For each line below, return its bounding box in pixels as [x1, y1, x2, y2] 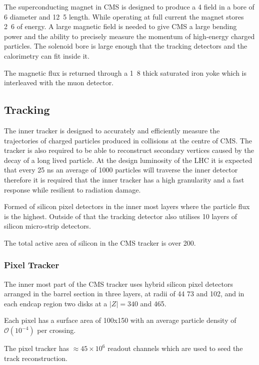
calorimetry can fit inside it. [4, 50, 89, 61]
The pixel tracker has [4, 343, 69, 353]
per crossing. [37, 325, 76, 335]
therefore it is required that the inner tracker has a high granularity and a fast [4, 174, 244, 185]
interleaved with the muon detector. [4, 77, 114, 88]
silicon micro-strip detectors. [4, 221, 91, 231]
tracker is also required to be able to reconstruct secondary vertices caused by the [4, 145, 254, 155]
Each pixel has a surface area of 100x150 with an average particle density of [4, 315, 236, 325]
